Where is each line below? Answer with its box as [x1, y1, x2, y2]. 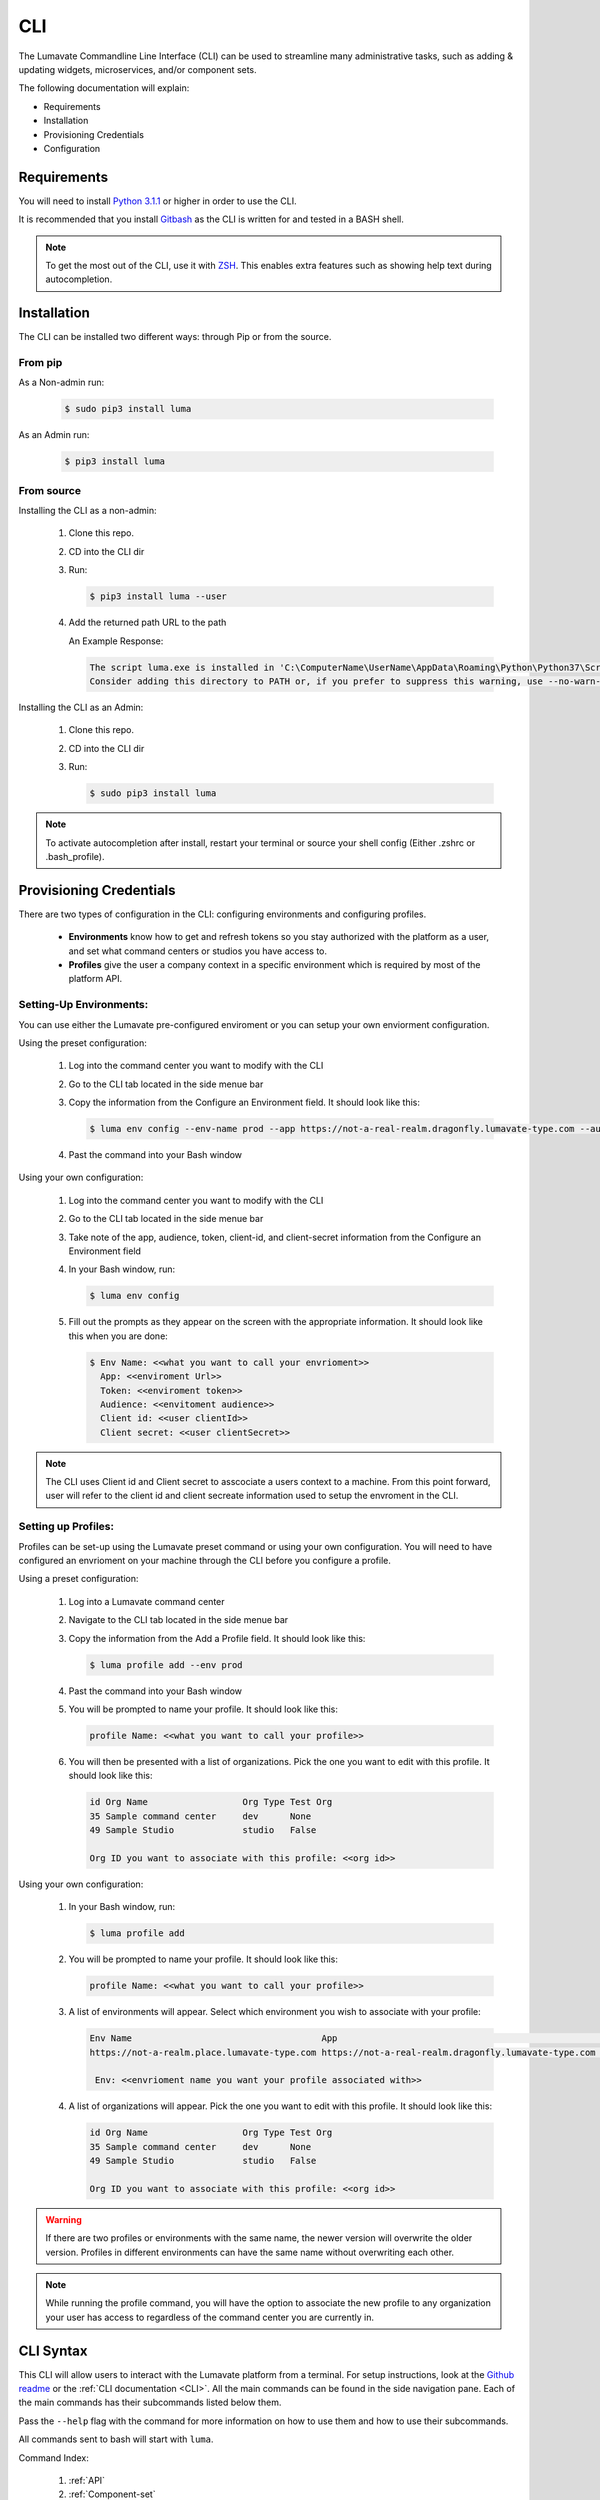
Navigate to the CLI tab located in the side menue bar [68, 1614, 289, 1626]
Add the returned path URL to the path [68, 616, 227, 629]
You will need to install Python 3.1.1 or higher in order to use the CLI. [18, 195, 297, 207]
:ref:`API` [68, 2475, 105, 2486]
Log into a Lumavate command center [68, 1595, 225, 1607]
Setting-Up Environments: [18, 998, 149, 1012]
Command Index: [18, 2451, 89, 2464]
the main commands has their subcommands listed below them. [18, 2396, 282, 2409]
